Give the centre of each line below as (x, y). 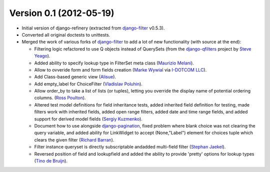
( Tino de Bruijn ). (51, 160)
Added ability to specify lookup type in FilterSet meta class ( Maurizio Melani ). (114, 63)
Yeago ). (42, 56)
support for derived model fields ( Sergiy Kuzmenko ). (88, 119)
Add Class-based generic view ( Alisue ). (75, 77)
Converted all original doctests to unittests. (66, 34)
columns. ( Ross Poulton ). (60, 98)
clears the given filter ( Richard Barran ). (74, 139)
